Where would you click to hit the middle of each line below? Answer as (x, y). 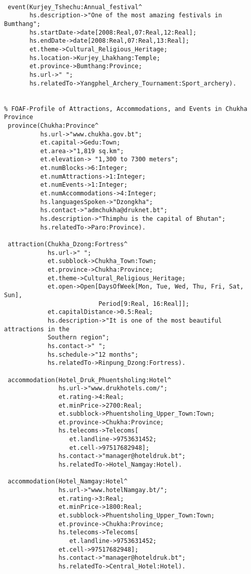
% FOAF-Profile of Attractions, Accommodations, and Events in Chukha (126, 109)
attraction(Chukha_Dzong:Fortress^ (68, 245)
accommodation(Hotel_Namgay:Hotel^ (68, 482)
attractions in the (37, 329)
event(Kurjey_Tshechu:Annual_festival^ (75, 7)
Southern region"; (78, 338)
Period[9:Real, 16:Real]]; (144, 304)
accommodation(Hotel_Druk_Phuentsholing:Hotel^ (89, 380)
